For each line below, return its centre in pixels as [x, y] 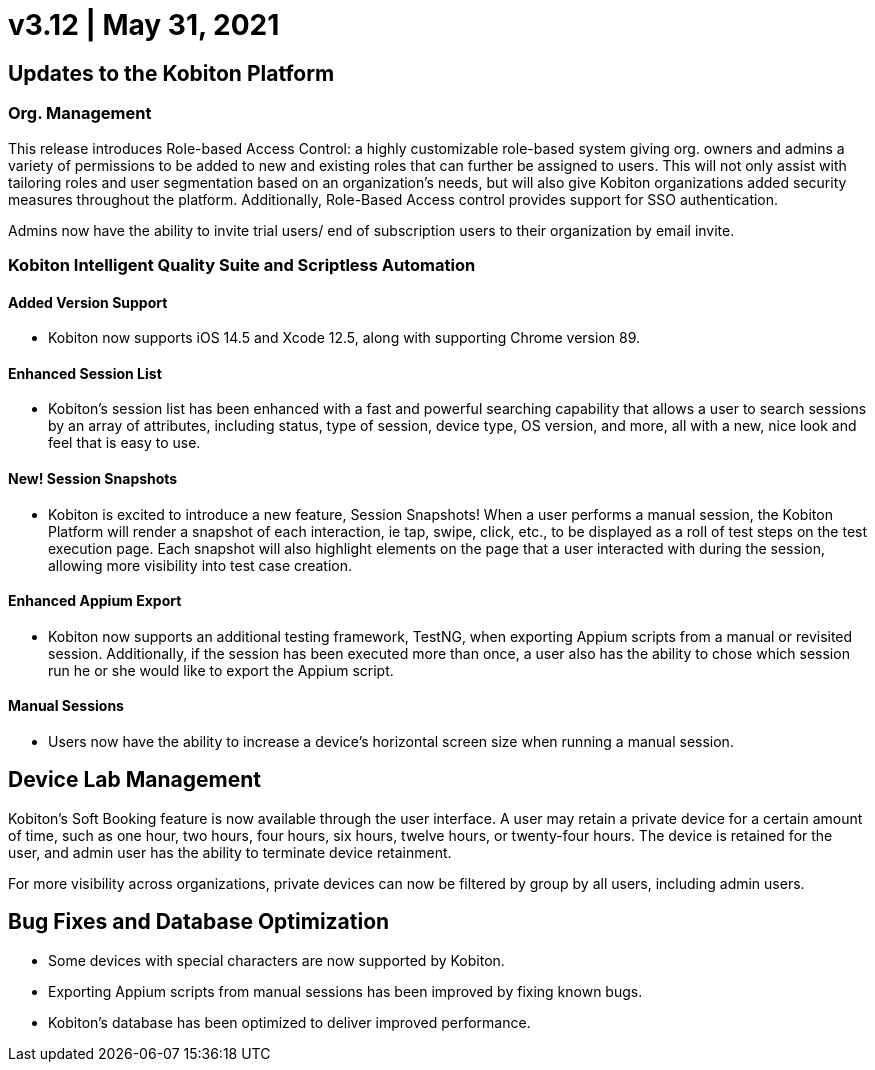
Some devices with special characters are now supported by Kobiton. [276, 960]
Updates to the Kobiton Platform [171, 73]
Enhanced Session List [85, 373]
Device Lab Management [134, 780]
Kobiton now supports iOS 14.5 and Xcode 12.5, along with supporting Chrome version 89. [344, 338]
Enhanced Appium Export [95, 601]
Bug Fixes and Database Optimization [199, 922]
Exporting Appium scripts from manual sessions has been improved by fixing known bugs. [345, 991]
